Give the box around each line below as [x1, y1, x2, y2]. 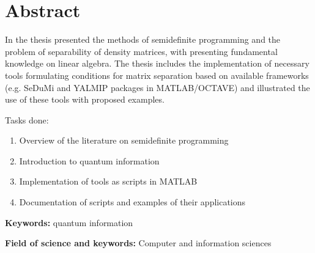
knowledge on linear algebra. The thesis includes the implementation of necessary [5, 57, 309, 70]
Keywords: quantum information [5, 216, 133, 229]
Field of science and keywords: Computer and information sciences [5, 237, 272, 249]
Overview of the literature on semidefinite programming [19, 134, 229, 147]
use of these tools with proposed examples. [5, 93, 165, 106]
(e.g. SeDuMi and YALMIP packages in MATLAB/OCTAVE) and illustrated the [5, 81, 310, 94]
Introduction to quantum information [19, 154, 160, 167]
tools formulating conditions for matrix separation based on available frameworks [5, 68, 309, 81]
